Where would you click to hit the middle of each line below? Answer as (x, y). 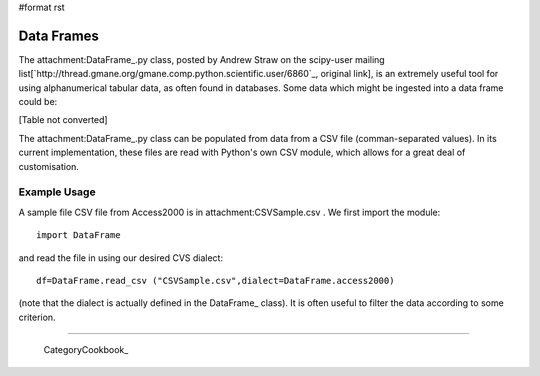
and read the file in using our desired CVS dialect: (121, 257)
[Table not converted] (63, 120)
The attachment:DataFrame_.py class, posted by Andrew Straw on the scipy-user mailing (201, 59)
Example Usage (57, 192)
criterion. (37, 317)
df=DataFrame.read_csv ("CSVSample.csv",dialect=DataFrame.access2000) (215, 280)
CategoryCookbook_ (86, 350)
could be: (38, 102)
